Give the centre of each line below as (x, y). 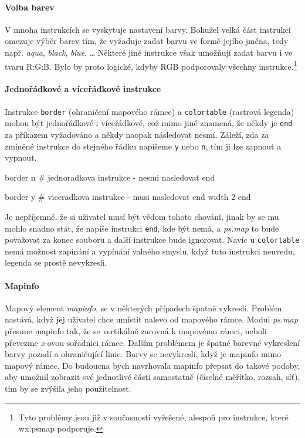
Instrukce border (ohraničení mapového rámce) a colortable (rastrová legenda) (150, 111)
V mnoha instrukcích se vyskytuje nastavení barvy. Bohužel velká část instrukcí (148, 29)
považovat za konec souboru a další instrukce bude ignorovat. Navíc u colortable (152, 240)
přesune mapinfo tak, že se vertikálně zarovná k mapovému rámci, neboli (136, 331)
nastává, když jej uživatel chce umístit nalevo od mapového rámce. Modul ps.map (152, 319)
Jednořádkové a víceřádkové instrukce (83, 89)
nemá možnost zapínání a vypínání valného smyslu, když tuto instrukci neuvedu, (150, 251)
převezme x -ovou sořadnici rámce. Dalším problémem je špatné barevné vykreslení (152, 342)
